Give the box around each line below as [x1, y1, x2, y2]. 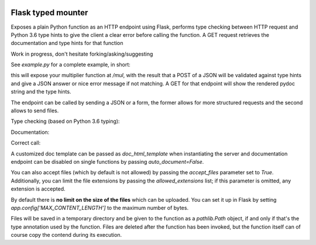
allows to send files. [11, 107, 59, 114]
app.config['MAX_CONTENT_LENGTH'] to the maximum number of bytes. [11, 204, 189, 211]
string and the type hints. [11, 88, 71, 95]
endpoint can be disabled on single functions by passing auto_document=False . [11, 158, 204, 165]
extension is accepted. [11, 185, 66, 192]
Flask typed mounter [11, 8, 88, 18]
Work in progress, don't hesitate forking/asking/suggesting [11, 50, 153, 57]
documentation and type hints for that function [11, 40, 123, 47]
